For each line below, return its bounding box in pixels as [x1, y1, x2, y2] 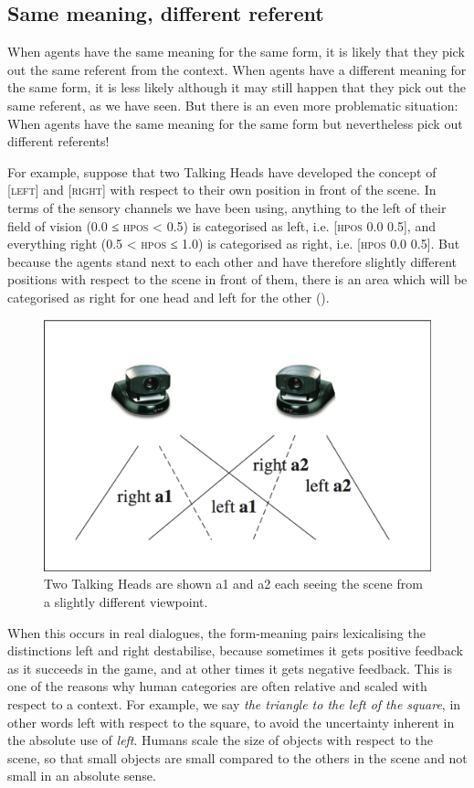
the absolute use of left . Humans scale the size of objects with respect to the [7, 730, 433, 750]
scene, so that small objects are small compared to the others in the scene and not [7, 748, 468, 767]
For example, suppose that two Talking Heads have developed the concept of [7, 162, 437, 181]
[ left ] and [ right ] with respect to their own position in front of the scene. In [7, 180, 437, 199]
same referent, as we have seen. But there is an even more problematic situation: [7, 95, 458, 114]
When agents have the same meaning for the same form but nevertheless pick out [7, 113, 463, 133]
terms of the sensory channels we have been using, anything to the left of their [7, 197, 447, 217]
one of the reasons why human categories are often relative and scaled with [7, 676, 427, 696]
